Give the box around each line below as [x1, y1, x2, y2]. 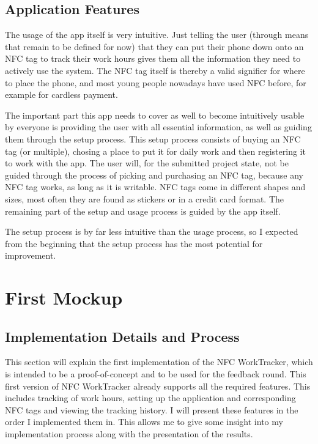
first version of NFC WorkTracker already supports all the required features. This [5, 379, 311, 392]
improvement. [5, 249, 56, 262]
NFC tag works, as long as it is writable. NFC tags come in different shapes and [5, 180, 306, 193]
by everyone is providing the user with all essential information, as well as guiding [5, 120, 312, 133]
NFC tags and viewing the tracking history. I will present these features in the [5, 403, 298, 416]
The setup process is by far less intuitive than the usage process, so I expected [5, 225, 298, 238]
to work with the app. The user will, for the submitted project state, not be [5, 157, 289, 169]
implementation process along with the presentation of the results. [5, 427, 253, 440]
